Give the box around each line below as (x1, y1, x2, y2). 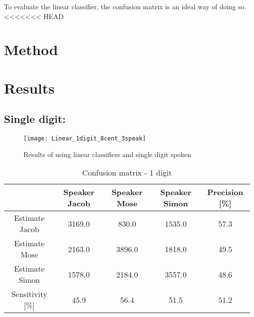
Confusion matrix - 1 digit (82, 167, 172, 178)
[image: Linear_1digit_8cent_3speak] (23, 135, 146, 142)
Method (4, 40, 58, 59)
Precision (207, 186, 243, 198)
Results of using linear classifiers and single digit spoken (23, 149, 191, 159)
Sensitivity (11, 288, 47, 300)
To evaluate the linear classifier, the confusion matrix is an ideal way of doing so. (4, 1, 246, 11)
